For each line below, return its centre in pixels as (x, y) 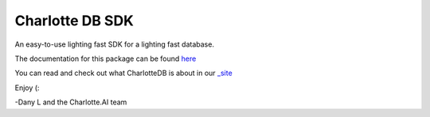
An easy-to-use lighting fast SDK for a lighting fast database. (115, 44)
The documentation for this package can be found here (106, 58)
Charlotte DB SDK (74, 21)
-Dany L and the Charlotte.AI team (71, 102)
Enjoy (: (27, 88)
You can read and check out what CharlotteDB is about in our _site (123, 73)
